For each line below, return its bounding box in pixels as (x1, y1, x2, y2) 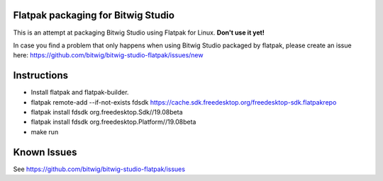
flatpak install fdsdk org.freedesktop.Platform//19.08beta (30, 117, 196, 127)
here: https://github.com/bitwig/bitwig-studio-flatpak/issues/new (13, 51, 204, 59)
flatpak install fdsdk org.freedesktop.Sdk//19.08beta (30, 107, 184, 116)
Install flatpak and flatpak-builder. (30, 88, 129, 97)
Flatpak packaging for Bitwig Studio (13, 9, 175, 21)
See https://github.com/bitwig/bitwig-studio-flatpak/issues (13, 165, 186, 173)
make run (30, 127, 59, 136)
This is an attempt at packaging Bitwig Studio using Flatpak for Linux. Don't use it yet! (13, 28, 265, 37)
